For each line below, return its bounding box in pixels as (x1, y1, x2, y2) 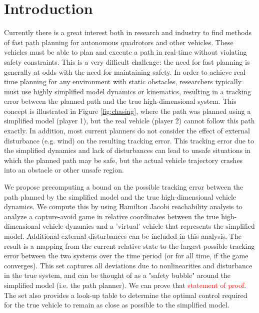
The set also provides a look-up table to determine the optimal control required (4, 289, 247, 300)
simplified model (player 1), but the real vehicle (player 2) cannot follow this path (4, 115, 255, 126)
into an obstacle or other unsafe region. (4, 165, 124, 175)
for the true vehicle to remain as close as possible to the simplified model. (4, 299, 229, 310)
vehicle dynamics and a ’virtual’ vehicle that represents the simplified (42, 221, 255, 231)
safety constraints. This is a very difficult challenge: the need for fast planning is (4, 56, 250, 67)
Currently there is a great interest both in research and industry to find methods (4, 27, 251, 38)
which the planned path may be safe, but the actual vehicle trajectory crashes (4, 154, 243, 165)
